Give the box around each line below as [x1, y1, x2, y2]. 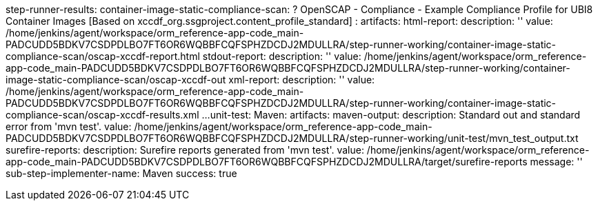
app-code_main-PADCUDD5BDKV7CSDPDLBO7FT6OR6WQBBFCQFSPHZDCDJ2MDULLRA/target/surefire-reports [6, 156, 528, 167]
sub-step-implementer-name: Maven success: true [6, 167, 237, 179]
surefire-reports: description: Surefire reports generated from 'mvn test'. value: [6, 144, 364, 156]
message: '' [530, 156, 583, 167]
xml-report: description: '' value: [228, 74, 375, 85]
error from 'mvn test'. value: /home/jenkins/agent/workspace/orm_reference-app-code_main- [6, 121, 432, 132]
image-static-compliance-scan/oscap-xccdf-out [6, 74, 226, 85]
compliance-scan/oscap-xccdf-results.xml [6, 109, 199, 121]
